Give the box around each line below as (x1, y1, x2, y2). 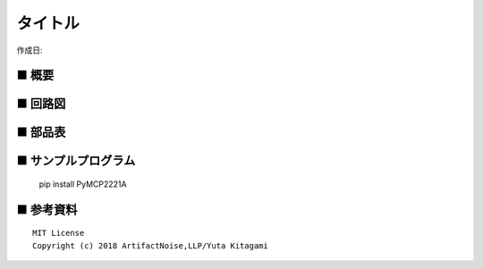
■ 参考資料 (16, 202, 78, 217)
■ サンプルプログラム (16, 153, 136, 169)
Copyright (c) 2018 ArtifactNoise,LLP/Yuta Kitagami (32, 240, 268, 250)
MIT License (32, 228, 85, 239)
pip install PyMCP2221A (38, 179, 127, 189)
